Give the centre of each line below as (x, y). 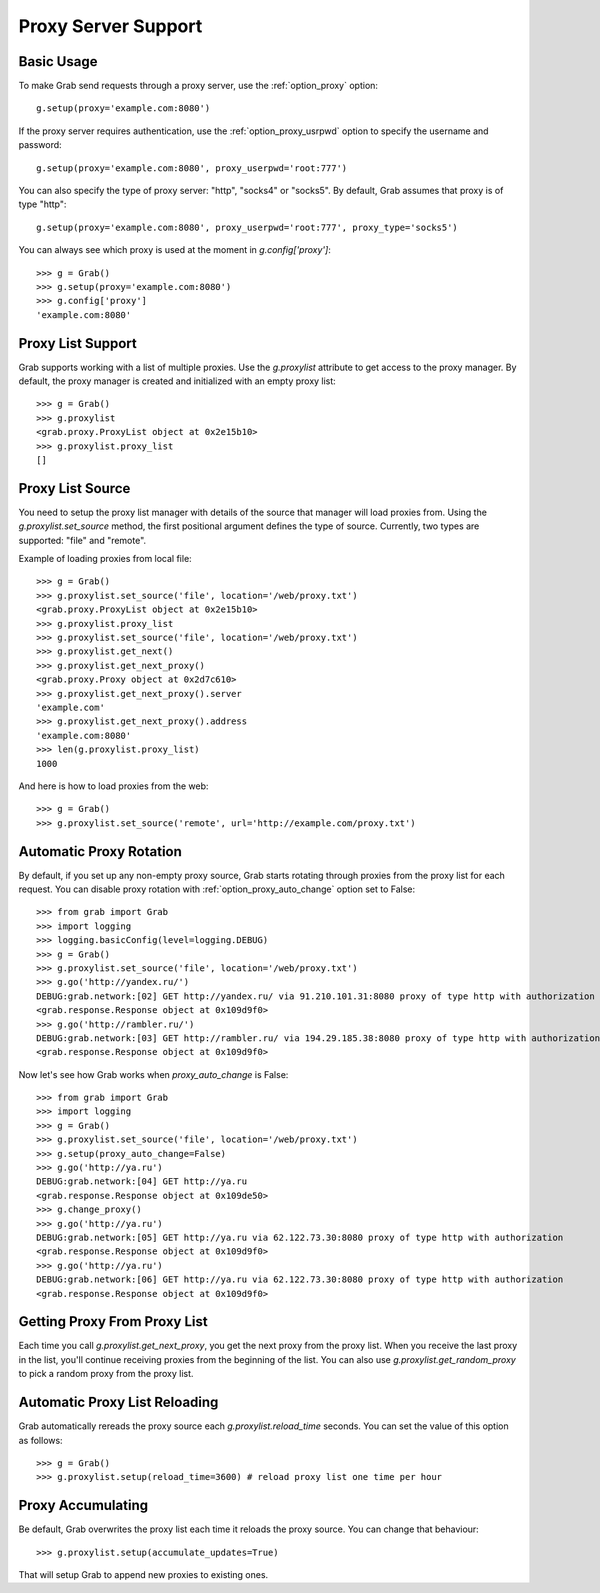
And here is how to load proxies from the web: (113, 786)
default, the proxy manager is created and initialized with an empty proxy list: (177, 381)
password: (40, 145)
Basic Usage (58, 61)
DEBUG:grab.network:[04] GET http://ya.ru (142, 1181)
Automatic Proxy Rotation (100, 851)
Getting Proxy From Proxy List (113, 1321)
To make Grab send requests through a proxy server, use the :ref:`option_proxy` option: (198, 86)
